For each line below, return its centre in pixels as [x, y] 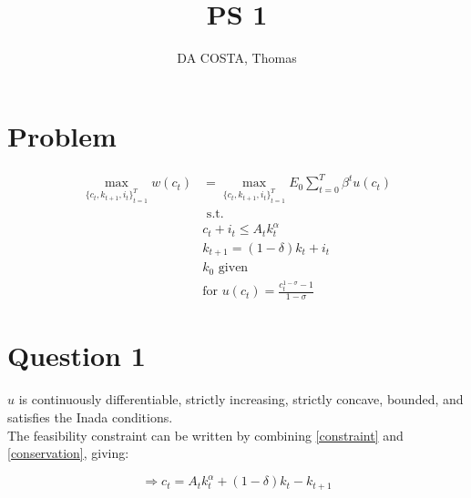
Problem [62, 135]
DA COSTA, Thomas [237, 58]
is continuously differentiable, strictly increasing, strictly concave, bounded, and [241, 399]
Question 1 [77, 356]
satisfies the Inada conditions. [90, 417]
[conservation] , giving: [68, 453]
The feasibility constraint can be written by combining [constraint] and [205, 435]
